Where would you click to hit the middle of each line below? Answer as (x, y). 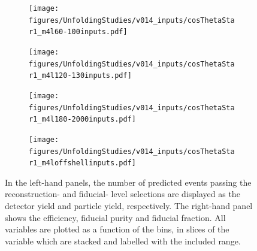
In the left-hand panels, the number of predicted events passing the (128, 182)
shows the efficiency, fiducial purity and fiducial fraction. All (115, 217)
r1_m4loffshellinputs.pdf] (82, 163)
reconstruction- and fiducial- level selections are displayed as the (123, 194)
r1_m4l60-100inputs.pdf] (78, 32)
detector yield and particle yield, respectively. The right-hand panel (129, 206)
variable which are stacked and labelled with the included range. (123, 241)
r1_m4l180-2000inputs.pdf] (82, 120)
